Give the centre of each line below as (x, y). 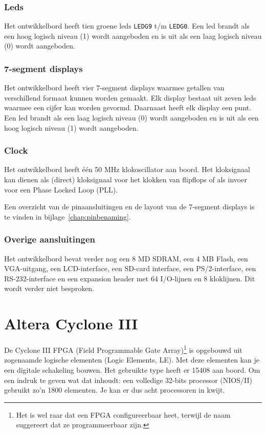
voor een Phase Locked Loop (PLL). (61, 189)
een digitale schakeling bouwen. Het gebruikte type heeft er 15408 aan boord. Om (132, 370)
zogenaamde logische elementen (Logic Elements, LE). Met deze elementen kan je (132, 360)
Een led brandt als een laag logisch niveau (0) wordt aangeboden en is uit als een (131, 118)
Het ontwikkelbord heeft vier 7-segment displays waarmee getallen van (114, 88)
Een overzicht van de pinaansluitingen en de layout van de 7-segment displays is (129, 207)
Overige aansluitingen (50, 239)
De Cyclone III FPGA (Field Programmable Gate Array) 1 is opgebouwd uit (123, 349)
